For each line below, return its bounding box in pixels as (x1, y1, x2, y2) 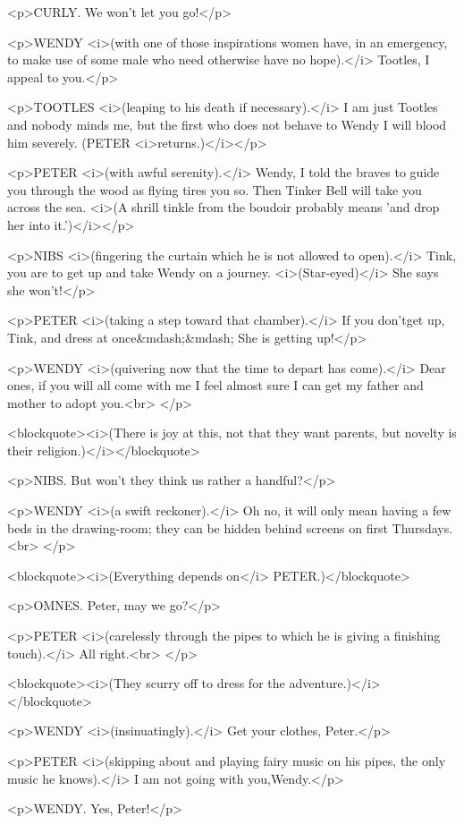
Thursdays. (392, 518, 453, 537)
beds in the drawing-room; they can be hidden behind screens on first (7, 518, 388, 537)
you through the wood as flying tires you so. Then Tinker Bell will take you (7, 180, 422, 199)
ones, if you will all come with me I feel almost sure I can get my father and (7, 376, 424, 395)
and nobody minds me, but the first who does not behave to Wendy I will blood (7, 115, 447, 133)
